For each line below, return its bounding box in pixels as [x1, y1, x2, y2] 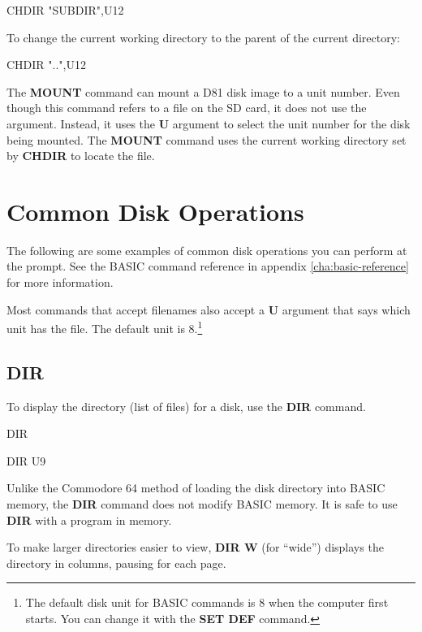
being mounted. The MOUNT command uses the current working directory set [6, 131, 407, 148]
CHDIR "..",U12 [6, 56, 86, 73]
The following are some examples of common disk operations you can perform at [6, 241, 407, 258]
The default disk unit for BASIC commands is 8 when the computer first [25, 594, 389, 611]
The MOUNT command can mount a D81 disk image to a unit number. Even [6, 83, 400, 100]
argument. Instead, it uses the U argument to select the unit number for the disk [6, 115, 411, 132]
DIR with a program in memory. [6, 511, 172, 528]
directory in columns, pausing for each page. [6, 554, 226, 571]
